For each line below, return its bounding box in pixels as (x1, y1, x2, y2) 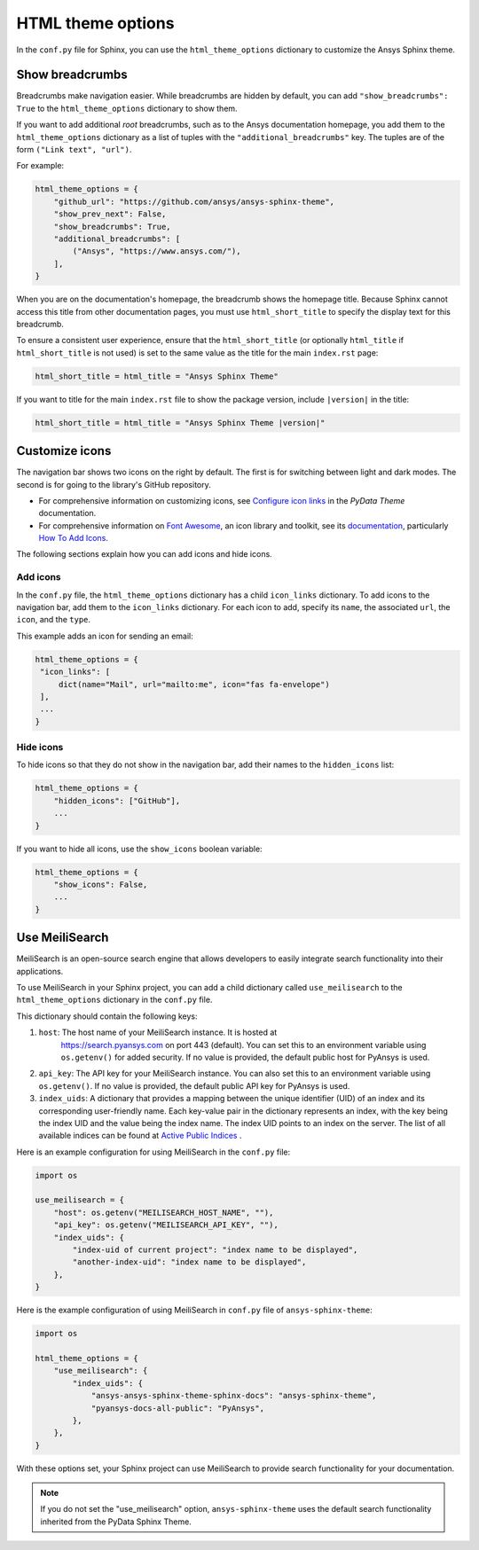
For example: (16, 160, 65, 171)
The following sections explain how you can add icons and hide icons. (16, 549, 272, 560)
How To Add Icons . (38, 533, 108, 544)
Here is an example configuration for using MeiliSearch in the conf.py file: (16, 1147, 291, 1157)
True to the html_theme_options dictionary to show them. (16, 103, 239, 114)
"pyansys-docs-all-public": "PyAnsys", (90, 1403, 265, 1413)
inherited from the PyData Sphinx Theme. (40, 1516, 192, 1527)
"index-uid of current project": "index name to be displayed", (72, 1245, 358, 1255)
